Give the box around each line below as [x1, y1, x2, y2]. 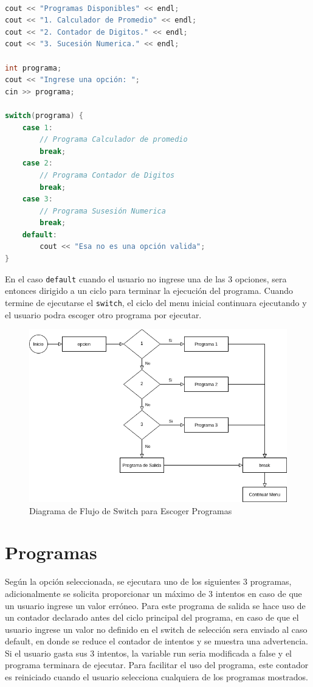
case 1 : [22, 123, 53, 132]
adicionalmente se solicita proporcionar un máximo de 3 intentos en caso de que [5, 587, 302, 599]
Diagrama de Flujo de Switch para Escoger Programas [29, 504, 232, 517]
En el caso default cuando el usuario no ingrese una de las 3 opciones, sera [5, 272, 287, 285]
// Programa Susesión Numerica [40, 206, 166, 215]
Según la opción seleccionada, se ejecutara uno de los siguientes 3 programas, [5, 575, 292, 588]
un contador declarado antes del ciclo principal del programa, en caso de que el [5, 611, 299, 624]
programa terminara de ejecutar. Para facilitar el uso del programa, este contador [5, 658, 309, 671]
